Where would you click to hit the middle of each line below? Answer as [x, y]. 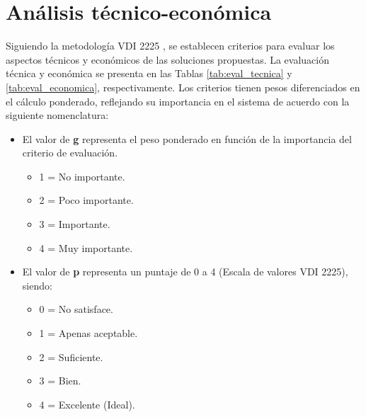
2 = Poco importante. [86, 200]
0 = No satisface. [76, 309]
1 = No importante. [82, 176]
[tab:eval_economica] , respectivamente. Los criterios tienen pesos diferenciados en [183, 87]
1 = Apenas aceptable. [88, 333]
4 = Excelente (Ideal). [87, 404]
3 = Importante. [75, 224]
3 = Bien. [60, 381]
